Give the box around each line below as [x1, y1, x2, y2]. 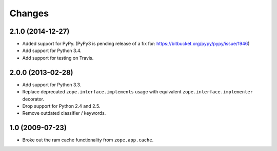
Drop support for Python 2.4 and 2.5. [22, 103, 101, 109]
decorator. [22, 96, 45, 102]
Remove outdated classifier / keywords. [22, 110, 106, 116]
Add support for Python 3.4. [22, 47, 82, 54]
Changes [9, 8, 49, 19]
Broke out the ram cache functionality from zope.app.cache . [22, 137, 154, 143]
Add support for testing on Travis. [22, 55, 94, 61]
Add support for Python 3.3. [22, 82, 82, 88]
